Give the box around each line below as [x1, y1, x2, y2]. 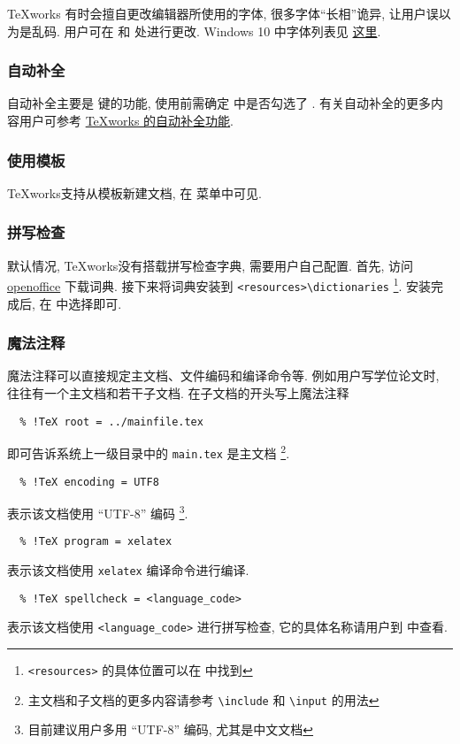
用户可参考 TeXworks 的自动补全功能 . [19, 111, 234, 129]
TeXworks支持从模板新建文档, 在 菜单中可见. [7, 183, 262, 202]
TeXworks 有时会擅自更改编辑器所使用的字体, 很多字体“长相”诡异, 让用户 [7, 4, 426, 22]
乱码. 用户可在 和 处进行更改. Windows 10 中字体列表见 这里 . [31, 21, 381, 40]
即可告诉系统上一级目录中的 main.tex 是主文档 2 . [7, 441, 290, 462]
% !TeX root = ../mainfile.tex [19, 415, 203, 428]
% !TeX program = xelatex [19, 535, 172, 548]
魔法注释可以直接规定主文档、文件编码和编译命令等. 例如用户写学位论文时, [7, 366, 440, 385]
